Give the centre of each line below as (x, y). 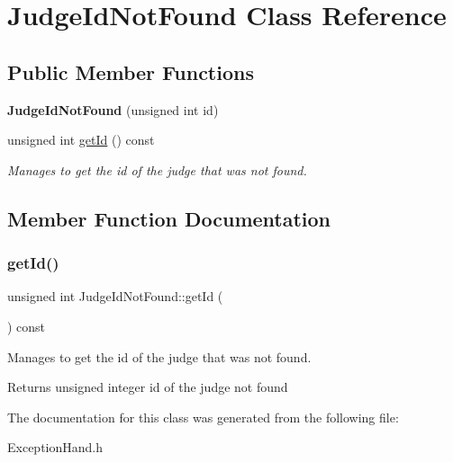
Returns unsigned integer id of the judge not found (148, 387)
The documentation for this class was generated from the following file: (203, 417)
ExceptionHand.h (55, 447)
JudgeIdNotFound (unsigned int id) (113, 109)
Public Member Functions (131, 71)
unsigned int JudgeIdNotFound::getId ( (115, 296)
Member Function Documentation (169, 218)
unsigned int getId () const (81, 140)
